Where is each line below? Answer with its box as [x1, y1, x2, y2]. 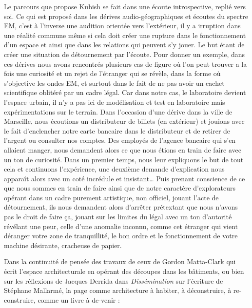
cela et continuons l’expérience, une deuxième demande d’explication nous [4, 164, 225, 174]
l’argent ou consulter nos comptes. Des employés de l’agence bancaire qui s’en [4, 135, 236, 145]
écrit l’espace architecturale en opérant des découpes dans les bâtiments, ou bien [4, 266, 244, 276]
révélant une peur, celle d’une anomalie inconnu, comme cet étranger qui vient [4, 221, 238, 231]
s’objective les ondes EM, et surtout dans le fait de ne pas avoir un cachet [4, 77, 225, 88]
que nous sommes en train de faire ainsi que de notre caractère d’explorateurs [4, 183, 236, 193]
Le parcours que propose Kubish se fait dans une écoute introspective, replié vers [4, 1, 246, 11]
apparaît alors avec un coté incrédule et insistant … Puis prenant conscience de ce [4, 173, 245, 183]
